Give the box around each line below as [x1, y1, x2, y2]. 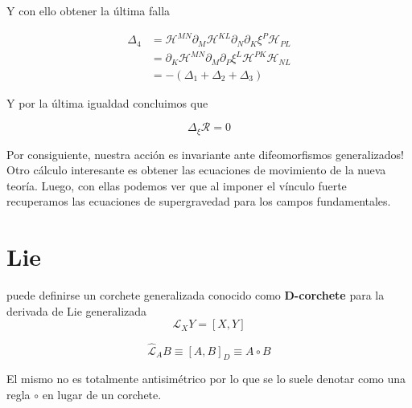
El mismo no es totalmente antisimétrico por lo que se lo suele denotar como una [6, 370, 406, 387]
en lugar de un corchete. [42, 386, 162, 402]
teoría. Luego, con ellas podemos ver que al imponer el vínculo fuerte [6, 177, 347, 194]
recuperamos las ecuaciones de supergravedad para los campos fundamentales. [6, 193, 391, 210]
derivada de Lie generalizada [6, 302, 147, 319]
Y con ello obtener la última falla [6, 2, 171, 18]
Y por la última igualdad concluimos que [6, 94, 208, 111]
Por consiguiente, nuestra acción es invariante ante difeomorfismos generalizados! [6, 145, 404, 162]
